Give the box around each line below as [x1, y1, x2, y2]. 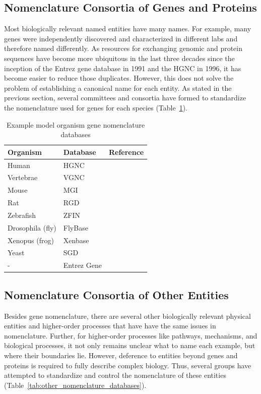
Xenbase [63, 235, 89, 245]
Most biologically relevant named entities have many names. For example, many [4, 23, 251, 34]
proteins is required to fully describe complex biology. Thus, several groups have [4, 360, 251, 370]
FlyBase [63, 222, 88, 233]
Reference [108, 146, 144, 157]
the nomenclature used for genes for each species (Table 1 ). [4, 102, 188, 112]
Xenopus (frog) [8, 235, 54, 245]
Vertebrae [8, 172, 38, 183]
